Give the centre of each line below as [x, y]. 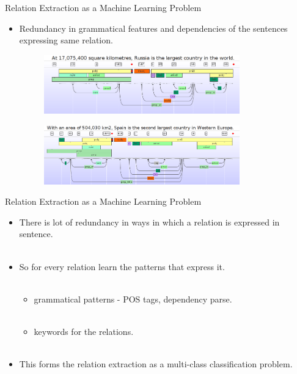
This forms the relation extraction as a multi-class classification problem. [156, 364]
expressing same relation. [66, 40]
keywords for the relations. [84, 331]
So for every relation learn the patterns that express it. [122, 266]
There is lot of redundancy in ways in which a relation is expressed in [149, 222]
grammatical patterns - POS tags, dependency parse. [133, 299]
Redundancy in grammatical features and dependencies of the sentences [153, 28]
